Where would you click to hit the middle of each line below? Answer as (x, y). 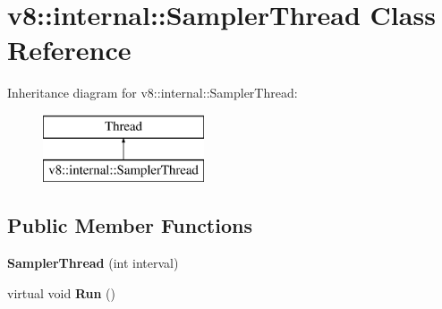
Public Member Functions (130, 225)
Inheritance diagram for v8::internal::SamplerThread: (153, 93)
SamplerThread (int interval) (93, 263)
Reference (69, 50)
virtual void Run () (61, 292)
